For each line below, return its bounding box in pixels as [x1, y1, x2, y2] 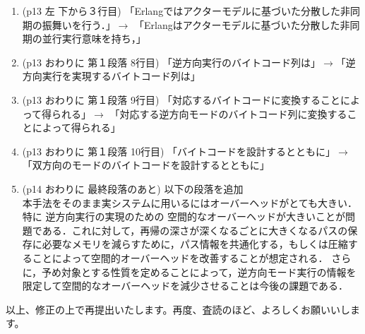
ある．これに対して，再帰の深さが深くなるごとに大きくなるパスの [42, 222, 348, 237]
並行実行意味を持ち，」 [42, 31, 146, 46]
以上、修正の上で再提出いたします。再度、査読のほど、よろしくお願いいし [6, 302, 350, 316]
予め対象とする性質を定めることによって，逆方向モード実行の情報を [42, 264, 357, 279]
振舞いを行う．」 [42, 17, 116, 32]
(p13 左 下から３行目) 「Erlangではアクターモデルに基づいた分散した [22, 4, 340, 18]
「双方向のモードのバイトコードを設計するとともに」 [22, 157, 270, 172]
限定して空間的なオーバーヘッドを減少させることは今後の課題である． [22, 278, 349, 293]
